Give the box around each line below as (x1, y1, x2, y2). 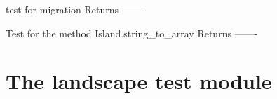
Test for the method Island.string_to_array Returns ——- (6, 25, 258, 40)
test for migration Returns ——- (6, 2, 145, 16)
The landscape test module (6, 67, 272, 95)
